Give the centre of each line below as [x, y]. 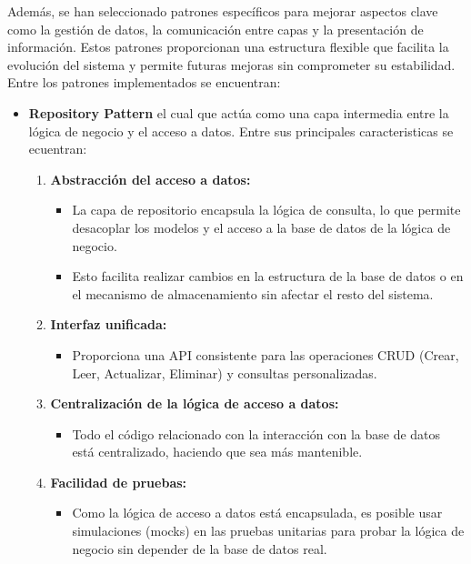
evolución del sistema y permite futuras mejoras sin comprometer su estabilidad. [231, 64]
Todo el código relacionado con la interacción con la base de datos [256, 433]
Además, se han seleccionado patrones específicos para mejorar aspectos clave [223, 11]
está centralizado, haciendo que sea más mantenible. [217, 452]
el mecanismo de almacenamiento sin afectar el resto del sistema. [253, 293]
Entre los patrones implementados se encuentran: [144, 82]
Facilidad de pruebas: [119, 482]
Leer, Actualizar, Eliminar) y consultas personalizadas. [225, 373]
